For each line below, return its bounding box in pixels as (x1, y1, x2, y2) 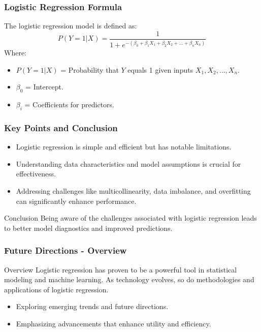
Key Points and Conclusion (4, 121, 118, 134)
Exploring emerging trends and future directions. (16, 301, 169, 312)
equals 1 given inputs (127, 64, 193, 75)
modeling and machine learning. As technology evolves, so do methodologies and (4, 274, 254, 285)
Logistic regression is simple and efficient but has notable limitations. (16, 141, 232, 152)
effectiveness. (16, 168, 56, 179)
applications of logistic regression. (4, 284, 109, 294)
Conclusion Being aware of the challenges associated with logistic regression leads (4, 213, 257, 223)
